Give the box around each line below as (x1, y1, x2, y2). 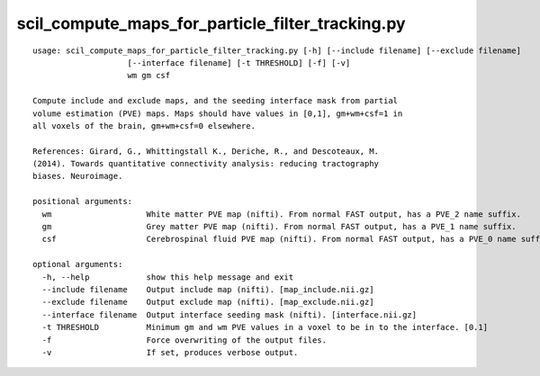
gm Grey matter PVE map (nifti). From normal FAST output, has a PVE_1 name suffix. (41, 221, 517, 232)
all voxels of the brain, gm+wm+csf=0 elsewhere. (32, 121, 256, 130)
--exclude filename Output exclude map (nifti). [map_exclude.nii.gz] (41, 297, 374, 308)
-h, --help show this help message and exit (41, 272, 294, 282)
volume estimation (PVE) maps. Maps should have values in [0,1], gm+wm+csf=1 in (32, 108, 403, 119)
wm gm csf (127, 70, 171, 81)
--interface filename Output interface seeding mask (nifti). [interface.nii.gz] (41, 309, 418, 319)
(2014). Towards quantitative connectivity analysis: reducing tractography (32, 158, 380, 169)
